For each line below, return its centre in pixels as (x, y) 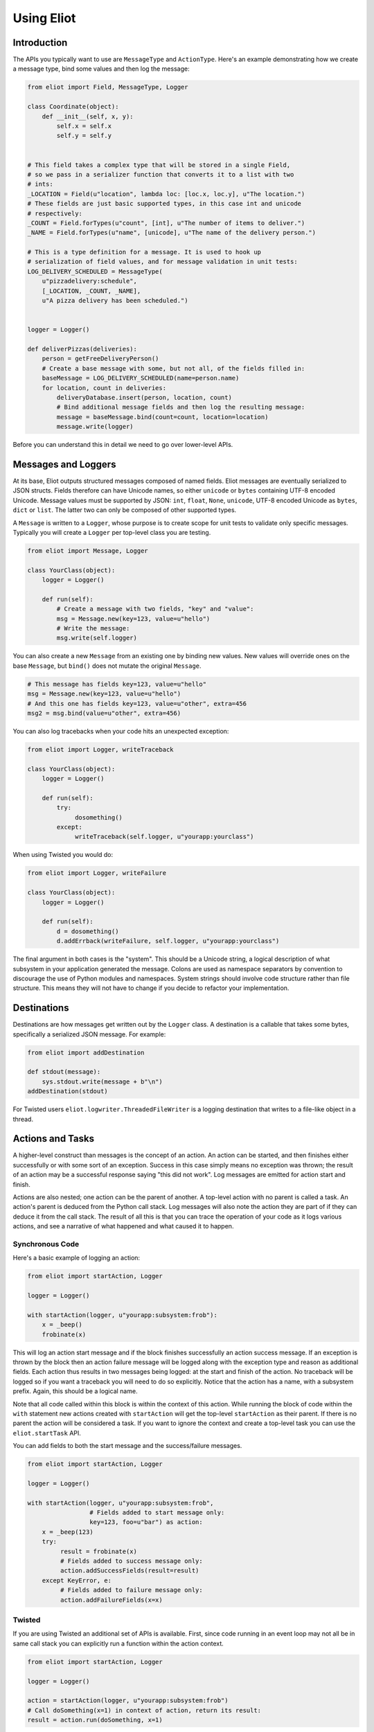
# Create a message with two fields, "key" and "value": (155, 609)
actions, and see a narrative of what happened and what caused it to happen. (123, 1226)
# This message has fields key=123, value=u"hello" (117, 684)
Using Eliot (44, 18)
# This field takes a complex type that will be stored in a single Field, (159, 165)
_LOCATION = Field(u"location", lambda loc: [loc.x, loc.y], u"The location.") (166, 194)
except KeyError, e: (77, 1580)
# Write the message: (93, 628)
